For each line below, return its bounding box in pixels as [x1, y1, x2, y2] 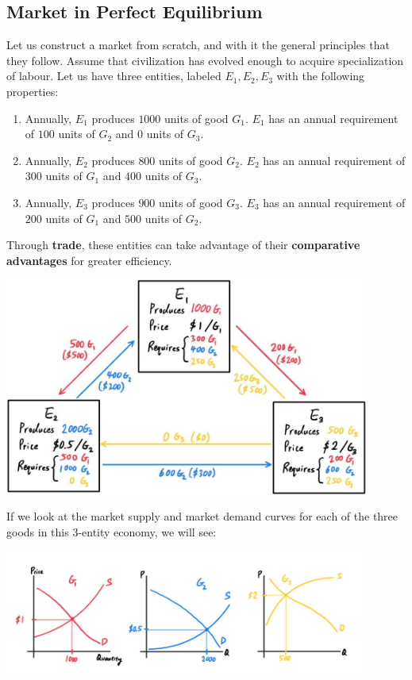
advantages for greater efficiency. [6, 252, 172, 268]
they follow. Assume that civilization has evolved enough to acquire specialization [6, 52, 404, 68]
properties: [6, 83, 59, 99]
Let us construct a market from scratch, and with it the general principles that [6, 36, 390, 53]
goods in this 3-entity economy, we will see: [6, 523, 217, 540]
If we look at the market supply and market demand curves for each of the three [6, 508, 399, 524]
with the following [276, 67, 365, 84]
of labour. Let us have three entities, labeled [6, 67, 221, 84]
